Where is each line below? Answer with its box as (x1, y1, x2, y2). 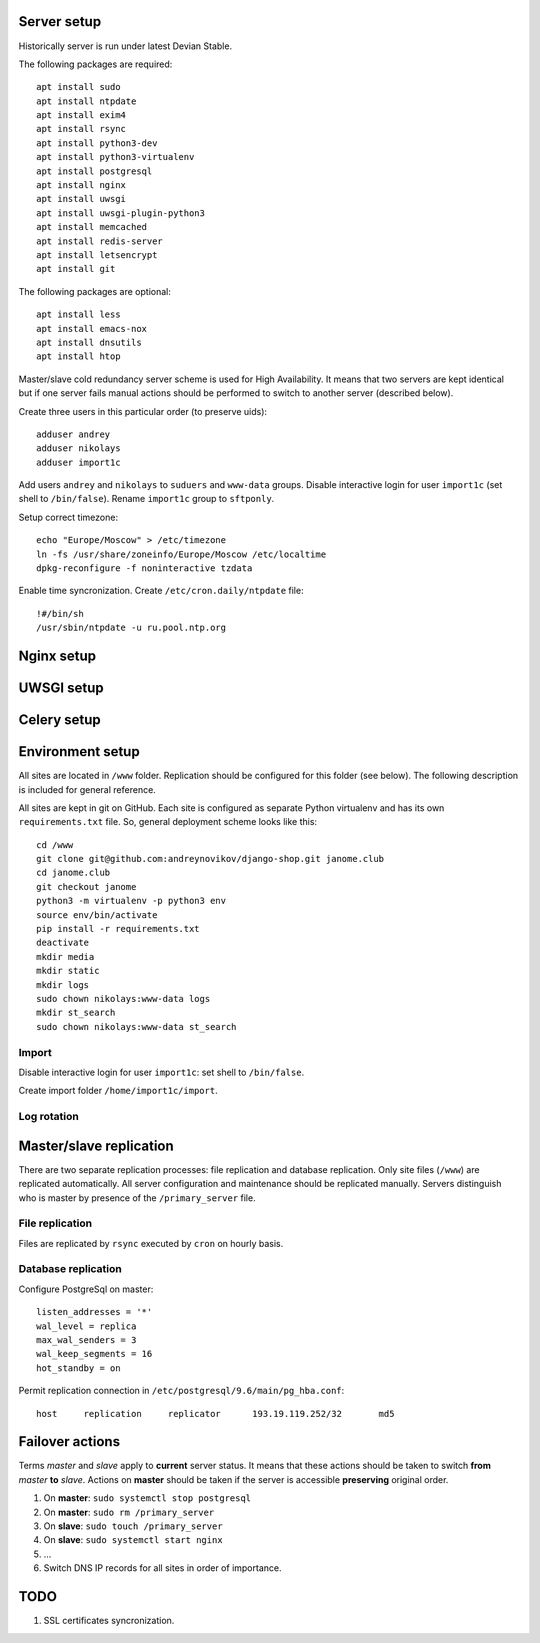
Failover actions (18, 1433, 120, 1450)
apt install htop (36, 351, 121, 362)
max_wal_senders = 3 (36, 1335, 137, 1346)
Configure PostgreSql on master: (18, 1283, 154, 1295)
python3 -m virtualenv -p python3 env (36, 895, 227, 907)
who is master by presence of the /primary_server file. (18, 1191, 256, 1204)
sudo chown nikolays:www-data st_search (36, 1021, 237, 1032)
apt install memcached (36, 221, 148, 233)
